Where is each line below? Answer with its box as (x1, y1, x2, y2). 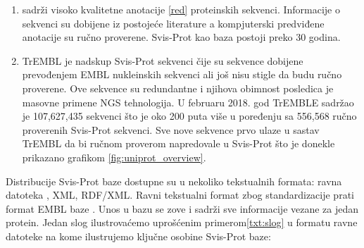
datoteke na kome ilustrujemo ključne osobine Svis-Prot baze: (6, 228, 271, 243)
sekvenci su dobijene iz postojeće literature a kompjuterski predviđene (22, 15, 325, 30)
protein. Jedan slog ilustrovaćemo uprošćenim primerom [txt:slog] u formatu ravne (6, 215, 358, 230)
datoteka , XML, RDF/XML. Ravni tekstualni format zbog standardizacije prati (6, 187, 354, 202)
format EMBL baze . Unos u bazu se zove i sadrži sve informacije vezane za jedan (6, 201, 359, 216)
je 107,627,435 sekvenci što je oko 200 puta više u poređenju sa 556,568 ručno (22, 108, 357, 123)
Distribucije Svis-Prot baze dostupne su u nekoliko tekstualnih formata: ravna (6, 173, 342, 188)
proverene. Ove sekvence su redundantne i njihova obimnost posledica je (22, 80, 334, 95)
